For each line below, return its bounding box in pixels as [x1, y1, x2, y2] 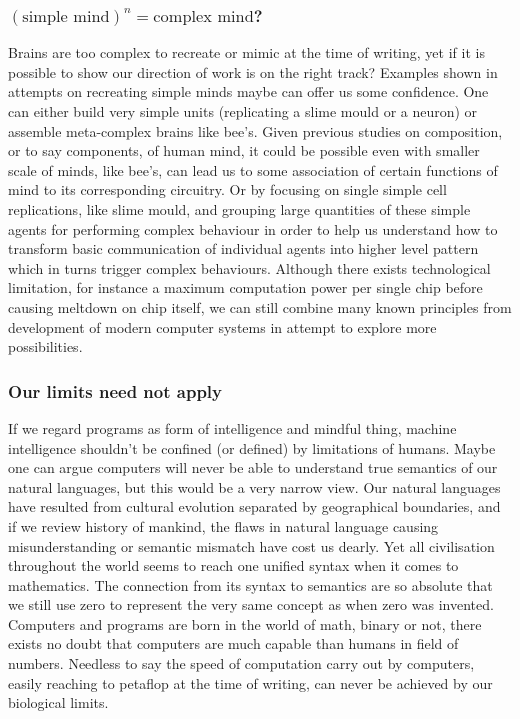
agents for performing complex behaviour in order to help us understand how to [8, 218, 498, 239]
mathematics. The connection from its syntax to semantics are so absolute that [8, 574, 493, 595]
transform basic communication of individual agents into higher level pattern [8, 238, 479, 259]
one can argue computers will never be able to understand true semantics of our [8, 457, 498, 478]
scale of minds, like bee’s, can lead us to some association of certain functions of [8, 159, 498, 180]
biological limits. [8, 692, 109, 713]
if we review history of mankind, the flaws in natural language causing [8, 515, 439, 536]
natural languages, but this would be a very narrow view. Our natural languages [8, 476, 501, 497]
